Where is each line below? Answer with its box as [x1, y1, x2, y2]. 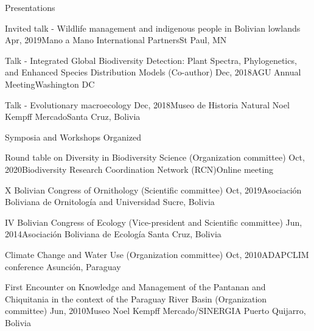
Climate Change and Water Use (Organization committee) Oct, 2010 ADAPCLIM [5, 248, 309, 260]
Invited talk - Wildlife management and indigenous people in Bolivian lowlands [5, 21, 301, 34]
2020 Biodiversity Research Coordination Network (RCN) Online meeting [5, 162, 274, 175]
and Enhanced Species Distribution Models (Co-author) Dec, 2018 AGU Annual [5, 66, 301, 78]
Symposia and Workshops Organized [5, 130, 141, 143]
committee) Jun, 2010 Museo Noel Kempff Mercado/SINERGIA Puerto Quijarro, [5, 304, 306, 317]
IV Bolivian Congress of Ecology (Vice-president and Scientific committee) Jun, [5, 215, 302, 228]
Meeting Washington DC [5, 77, 95, 90]
